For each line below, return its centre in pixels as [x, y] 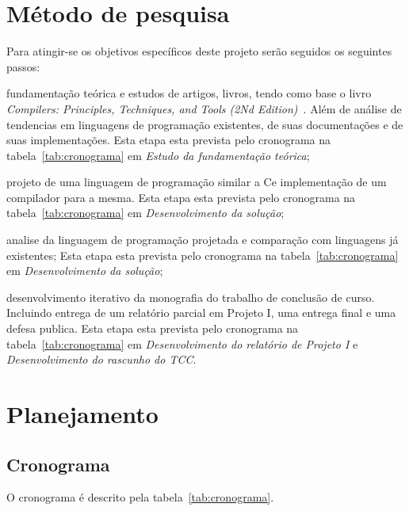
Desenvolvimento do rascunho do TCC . [101, 359]
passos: [23, 66]
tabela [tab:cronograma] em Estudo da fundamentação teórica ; [158, 155]
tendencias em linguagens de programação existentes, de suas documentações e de [205, 124]
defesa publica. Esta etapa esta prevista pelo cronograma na [153, 328]
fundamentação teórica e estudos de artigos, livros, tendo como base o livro [189, 93]
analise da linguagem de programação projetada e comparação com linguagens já [203, 240]
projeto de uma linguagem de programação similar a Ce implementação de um [197, 182]
